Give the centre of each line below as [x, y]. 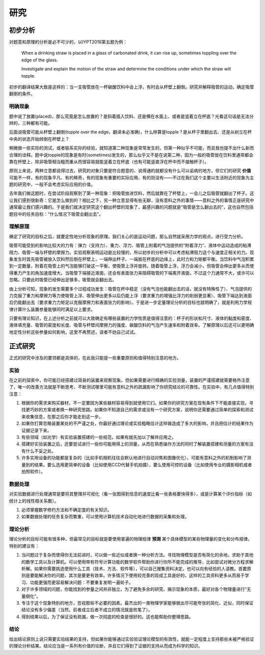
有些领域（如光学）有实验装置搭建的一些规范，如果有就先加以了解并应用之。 [99, 437]
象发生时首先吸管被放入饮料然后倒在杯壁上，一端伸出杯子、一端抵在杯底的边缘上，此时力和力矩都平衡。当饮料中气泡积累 [132, 259]
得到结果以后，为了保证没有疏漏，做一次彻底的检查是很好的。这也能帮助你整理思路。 [107, 617]
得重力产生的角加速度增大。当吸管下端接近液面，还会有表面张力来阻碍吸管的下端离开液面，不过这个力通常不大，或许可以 [132, 273]
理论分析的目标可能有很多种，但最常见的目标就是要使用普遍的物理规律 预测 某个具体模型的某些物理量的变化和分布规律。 [131, 539]
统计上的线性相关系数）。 [34, 501]
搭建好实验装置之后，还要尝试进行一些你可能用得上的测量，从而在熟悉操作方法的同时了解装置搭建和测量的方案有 [135, 444]
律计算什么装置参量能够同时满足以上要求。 [52, 309]
